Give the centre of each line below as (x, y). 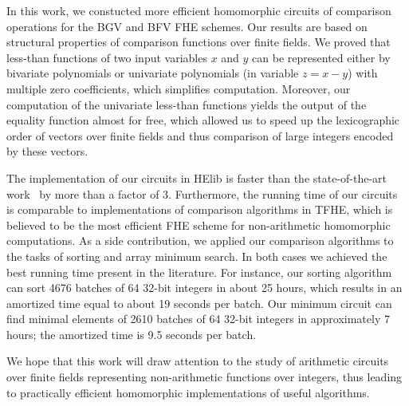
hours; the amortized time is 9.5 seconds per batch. (132, 334)
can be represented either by (321, 57)
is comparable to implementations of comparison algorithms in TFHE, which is (200, 209)
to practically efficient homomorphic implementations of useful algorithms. (188, 392)
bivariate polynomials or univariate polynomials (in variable (153, 73)
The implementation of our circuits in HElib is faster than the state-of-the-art (197, 177)
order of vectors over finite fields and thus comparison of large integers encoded (200, 135)
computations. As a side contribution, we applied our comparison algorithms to (200, 240)
